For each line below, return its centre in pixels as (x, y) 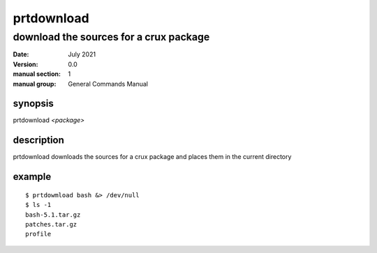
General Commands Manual (108, 84)
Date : (21, 54)
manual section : (37, 74)
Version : (25, 64)
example (32, 177)
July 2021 (82, 54)
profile (38, 234)
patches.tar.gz (51, 224)
